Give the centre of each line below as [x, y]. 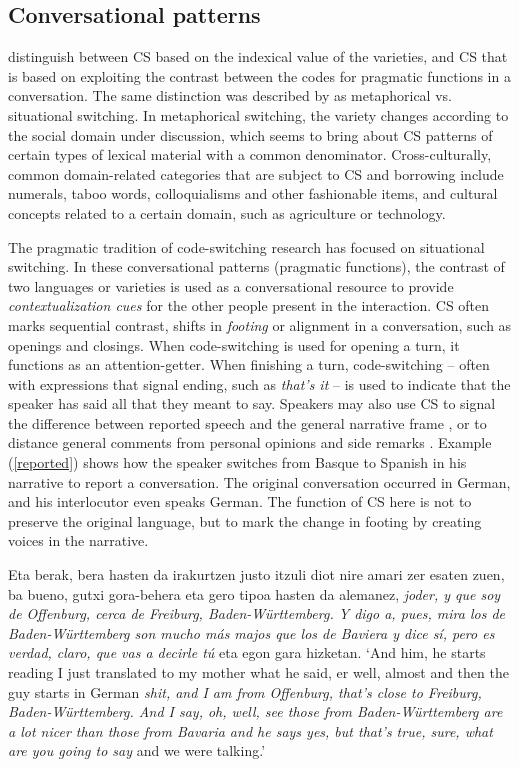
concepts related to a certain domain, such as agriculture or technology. [227, 212]
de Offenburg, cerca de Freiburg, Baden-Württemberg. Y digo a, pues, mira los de [256, 613]
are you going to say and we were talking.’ [137, 750]
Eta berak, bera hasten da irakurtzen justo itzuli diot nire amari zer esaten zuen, [256, 574]
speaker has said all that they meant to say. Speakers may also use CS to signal [252, 403]
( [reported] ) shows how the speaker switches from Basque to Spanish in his [237, 462]
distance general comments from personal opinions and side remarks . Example [250, 442]
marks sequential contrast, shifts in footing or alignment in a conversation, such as [260, 324]
